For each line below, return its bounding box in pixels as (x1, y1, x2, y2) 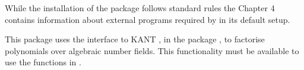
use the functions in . (5, 56, 81, 68)
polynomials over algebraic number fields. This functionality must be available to (5, 44, 299, 56)
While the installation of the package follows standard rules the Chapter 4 (5, 2, 275, 14)
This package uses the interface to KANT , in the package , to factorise (5, 33, 265, 45)
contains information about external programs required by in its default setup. (5, 13, 290, 25)
